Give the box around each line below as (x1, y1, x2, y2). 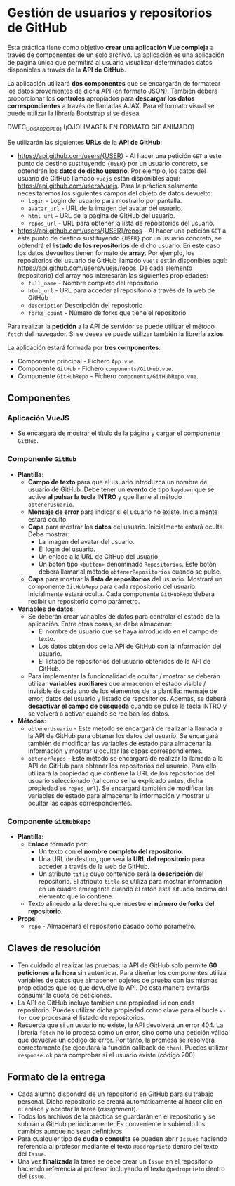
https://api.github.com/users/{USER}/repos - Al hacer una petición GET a (17, 226, 227, 235)
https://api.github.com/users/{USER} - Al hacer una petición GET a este (17, 151, 222, 160)
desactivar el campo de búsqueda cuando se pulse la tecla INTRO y (27, 702, 227, 710)
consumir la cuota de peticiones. (17, 991, 112, 999)
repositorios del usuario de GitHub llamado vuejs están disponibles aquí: (17, 256, 227, 264)
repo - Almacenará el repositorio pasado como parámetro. (27, 922, 196, 931)
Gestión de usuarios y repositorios (7, 5, 213, 21)
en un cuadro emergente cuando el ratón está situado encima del (38, 884, 227, 894)
